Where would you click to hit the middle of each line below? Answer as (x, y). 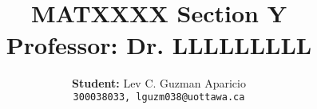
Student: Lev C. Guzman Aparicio (159, 82)
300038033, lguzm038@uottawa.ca (159, 97)
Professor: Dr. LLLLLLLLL (159, 44)
